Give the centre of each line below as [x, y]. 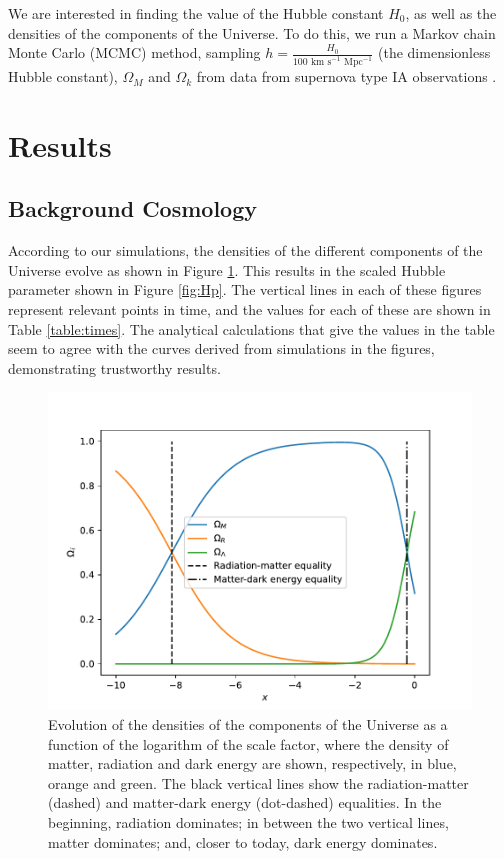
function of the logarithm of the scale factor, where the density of [248, 743]
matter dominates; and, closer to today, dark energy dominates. [243, 841]
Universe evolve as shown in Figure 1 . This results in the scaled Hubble [227, 269]
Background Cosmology [132, 208]
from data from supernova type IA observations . [346, 76]
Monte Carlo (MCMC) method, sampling [134, 52]
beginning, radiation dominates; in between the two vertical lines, [248, 821]
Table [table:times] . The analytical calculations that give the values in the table [251, 328]
